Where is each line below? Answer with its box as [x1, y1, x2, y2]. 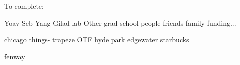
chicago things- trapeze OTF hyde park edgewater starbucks [4, 34, 189, 45]
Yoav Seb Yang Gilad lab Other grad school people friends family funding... [4, 17, 236, 28]
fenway [4, 51, 25, 61]
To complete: [4, 1, 44, 11]
